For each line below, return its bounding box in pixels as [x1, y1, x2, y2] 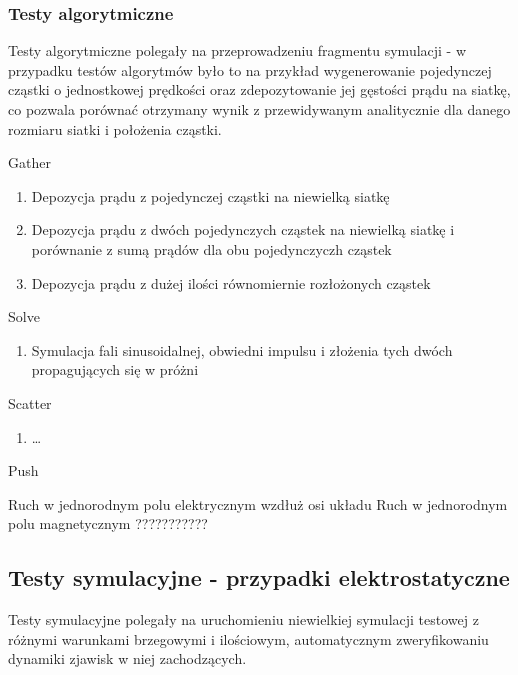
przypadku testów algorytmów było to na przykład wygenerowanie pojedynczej [8, 59, 492, 80]
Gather [8, 152, 51, 173]
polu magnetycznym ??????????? [8, 513, 208, 534]
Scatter [8, 392, 52, 413]
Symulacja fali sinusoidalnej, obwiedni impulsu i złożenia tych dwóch [31, 339, 453, 360]
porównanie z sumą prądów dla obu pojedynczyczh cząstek [31, 238, 392, 259]
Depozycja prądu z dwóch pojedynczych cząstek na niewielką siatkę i [31, 219, 455, 240]
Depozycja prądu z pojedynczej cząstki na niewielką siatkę [31, 185, 390, 206]
